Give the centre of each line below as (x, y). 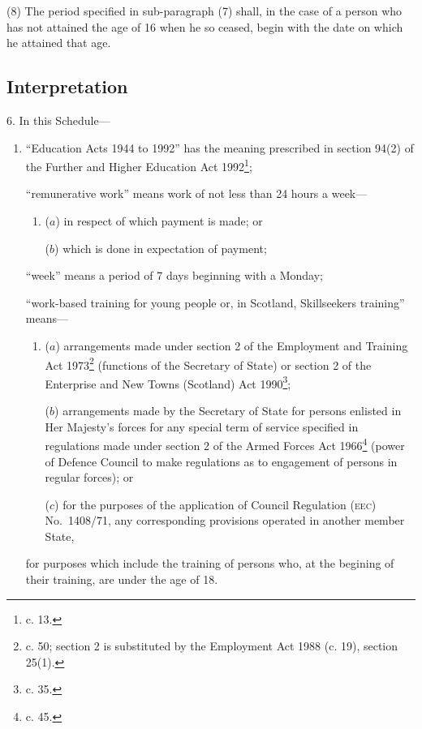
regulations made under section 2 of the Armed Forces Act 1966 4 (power (225, 444)
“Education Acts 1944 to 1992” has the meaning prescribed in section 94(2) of (220, 147)
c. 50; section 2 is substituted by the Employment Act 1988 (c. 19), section (212, 646)
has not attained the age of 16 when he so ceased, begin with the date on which (205, 26)
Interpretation (67, 86)
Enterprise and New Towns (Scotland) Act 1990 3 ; (168, 382)
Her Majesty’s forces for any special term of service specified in (202, 426)
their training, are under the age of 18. (122, 579)
